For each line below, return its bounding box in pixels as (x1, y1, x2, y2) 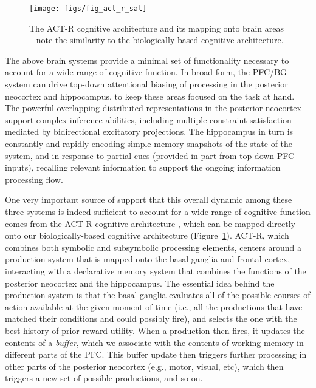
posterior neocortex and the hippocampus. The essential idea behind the (5, 276, 275, 289)
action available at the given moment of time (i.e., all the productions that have (5, 300, 303, 313)
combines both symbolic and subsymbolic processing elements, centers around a (5, 240, 301, 253)
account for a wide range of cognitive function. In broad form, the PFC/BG (5, 66, 287, 78)
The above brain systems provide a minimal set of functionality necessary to (5, 53, 289, 66)
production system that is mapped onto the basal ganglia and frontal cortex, (5, 253, 290, 265)
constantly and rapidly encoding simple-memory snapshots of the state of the (5, 137, 293, 149)
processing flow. (5, 172, 63, 185)
